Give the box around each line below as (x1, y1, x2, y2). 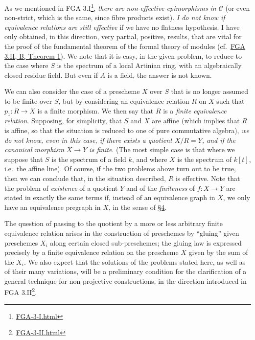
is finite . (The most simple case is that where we (89, 144, 235, 155)
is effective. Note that (175, 173, 240, 183)
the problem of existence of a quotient (4, 182, 118, 193)
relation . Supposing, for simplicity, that (4, 115, 122, 126)
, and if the (202, 135, 236, 145)
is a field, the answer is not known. (107, 69, 212, 80)
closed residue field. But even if (4, 69, 98, 80)
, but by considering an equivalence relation (58, 96, 189, 106)
